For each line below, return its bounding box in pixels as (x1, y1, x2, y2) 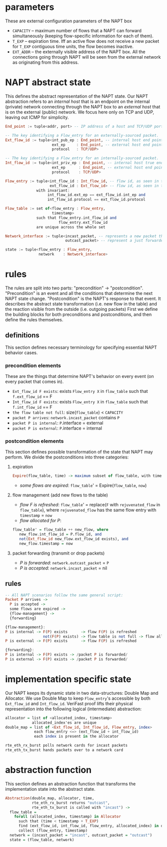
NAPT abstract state (5, 77, 91, 88)
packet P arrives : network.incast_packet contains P (12, 415, 120, 421)
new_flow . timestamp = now (19, 541, 73, 546)
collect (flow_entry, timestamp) (18, 828, 88, 833)
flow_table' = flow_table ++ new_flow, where (12, 527, 108, 532)
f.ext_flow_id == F (12, 393, 53, 399)
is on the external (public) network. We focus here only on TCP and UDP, (5, 109, 155, 115)
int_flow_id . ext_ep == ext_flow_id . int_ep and (47, 192, 146, 197)
